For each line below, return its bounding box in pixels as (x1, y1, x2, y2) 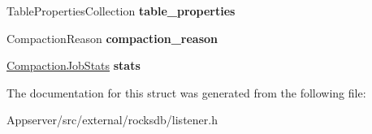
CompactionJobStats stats (6, 57, 141, 74)
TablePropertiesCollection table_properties (6, 2, 236, 19)
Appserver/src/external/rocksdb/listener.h (6, 111, 218, 128)
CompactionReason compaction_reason (6, 29, 218, 46)
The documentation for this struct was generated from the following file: (6, 84, 366, 101)
